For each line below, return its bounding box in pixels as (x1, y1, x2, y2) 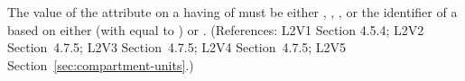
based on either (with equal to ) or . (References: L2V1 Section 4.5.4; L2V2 (7, 20, 424, 39)
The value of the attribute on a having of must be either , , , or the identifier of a (7, 3, 458, 21)
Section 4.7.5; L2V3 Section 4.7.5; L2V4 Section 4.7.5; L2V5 (7, 38, 347, 57)
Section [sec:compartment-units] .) (7, 55, 194, 74)
